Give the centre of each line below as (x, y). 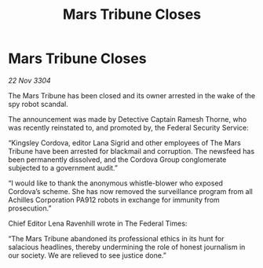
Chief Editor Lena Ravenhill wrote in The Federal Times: (98, 223)
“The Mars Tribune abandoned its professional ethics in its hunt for (116, 238)
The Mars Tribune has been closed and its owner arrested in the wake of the (132, 95)
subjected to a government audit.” (63, 167)
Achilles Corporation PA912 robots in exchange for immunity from (114, 200)
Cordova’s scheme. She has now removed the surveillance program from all (131, 191)
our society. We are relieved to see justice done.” (87, 255)
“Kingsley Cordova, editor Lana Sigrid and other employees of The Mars (124, 142)
